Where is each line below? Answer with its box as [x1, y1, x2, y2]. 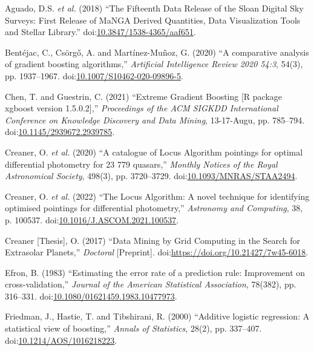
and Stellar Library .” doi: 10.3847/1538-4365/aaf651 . [5, 25, 196, 38]
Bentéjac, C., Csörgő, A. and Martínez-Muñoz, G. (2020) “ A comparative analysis [5, 45, 309, 58]
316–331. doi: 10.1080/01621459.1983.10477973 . [5, 289, 177, 302]
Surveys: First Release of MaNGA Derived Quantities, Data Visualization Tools [5, 13, 301, 26]
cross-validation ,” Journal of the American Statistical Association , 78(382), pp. [5, 278, 296, 290]
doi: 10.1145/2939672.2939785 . [5, 125, 115, 138]
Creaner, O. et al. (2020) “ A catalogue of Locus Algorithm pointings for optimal [5, 145, 303, 158]
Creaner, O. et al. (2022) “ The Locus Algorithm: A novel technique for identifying [5, 189, 310, 202]
